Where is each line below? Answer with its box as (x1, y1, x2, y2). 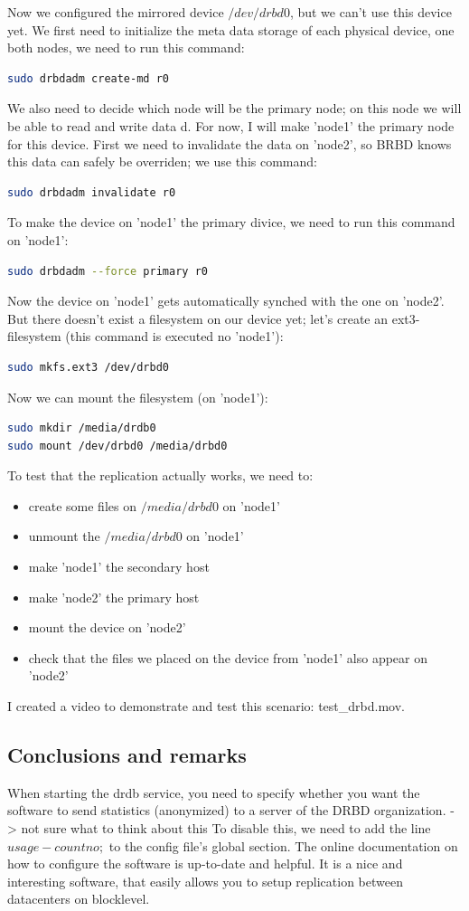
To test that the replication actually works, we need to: (7, 466, 314, 485)
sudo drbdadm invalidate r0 (7, 185, 176, 199)
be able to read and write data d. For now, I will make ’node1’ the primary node (7, 116, 455, 135)
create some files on (28, 496, 136, 515)
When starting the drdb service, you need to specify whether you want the (7, 783, 420, 802)
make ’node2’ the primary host (28, 587, 200, 606)
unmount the (28, 527, 100, 546)
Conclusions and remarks (7, 741, 247, 769)
